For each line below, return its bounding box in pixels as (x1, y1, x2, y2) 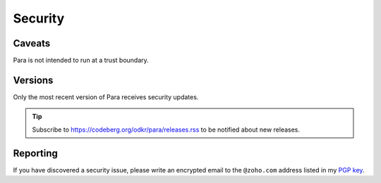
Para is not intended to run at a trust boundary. (13, 56, 150, 65)
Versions (13, 74, 54, 86)
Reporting (13, 147, 58, 159)
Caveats (13, 37, 51, 49)
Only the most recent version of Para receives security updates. (13, 92, 199, 101)
